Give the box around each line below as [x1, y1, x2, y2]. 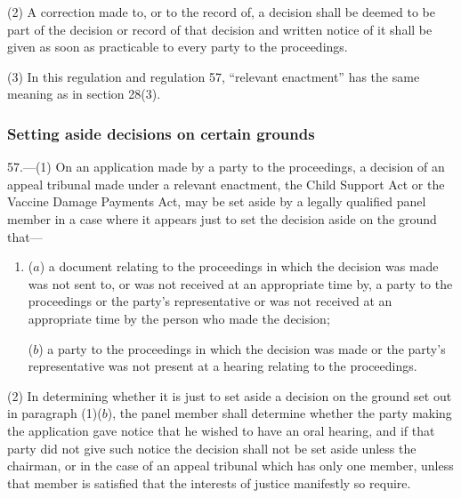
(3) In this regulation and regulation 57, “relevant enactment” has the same [7, 67, 420, 85]
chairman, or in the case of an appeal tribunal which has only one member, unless [7, 456, 454, 475]
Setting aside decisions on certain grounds [7, 122, 315, 144]
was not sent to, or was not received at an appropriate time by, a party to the [28, 274, 453, 293]
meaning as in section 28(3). [7, 84, 161, 103]
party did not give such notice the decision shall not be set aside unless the [7, 438, 417, 457]
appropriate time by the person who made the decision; [28, 309, 330, 327]
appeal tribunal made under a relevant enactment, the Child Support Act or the [7, 174, 445, 193]
